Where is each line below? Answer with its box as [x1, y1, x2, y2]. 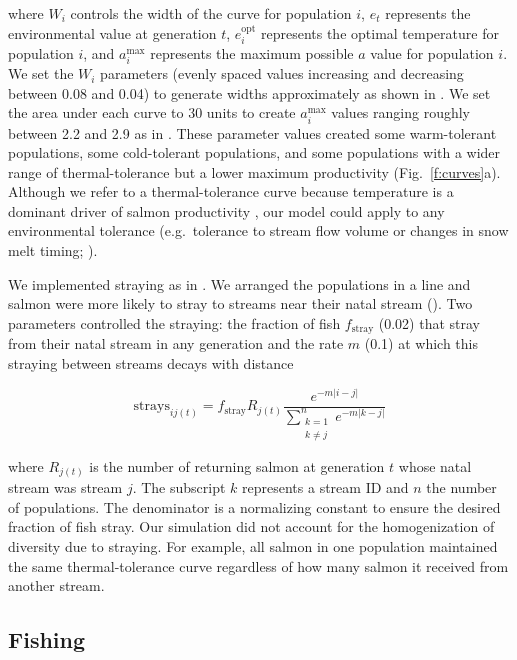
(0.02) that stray [378, 312, 481, 333]
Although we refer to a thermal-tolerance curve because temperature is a [8, 181, 454, 202]
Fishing [8, 624, 86, 655]
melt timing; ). [8, 240, 98, 261]
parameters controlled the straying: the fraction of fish [8, 312, 341, 333]
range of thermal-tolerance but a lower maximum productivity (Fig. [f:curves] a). [8, 161, 501, 182]
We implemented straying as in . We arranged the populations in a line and [8, 273, 471, 294]
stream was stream [8, 477, 123, 498]
